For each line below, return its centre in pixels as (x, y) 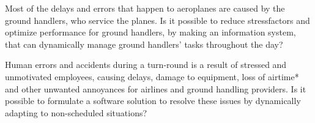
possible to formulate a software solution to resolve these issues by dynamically (153, 101)
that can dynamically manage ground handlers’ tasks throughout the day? (144, 44)
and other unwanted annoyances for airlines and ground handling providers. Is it (156, 88)
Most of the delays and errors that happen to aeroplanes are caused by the (145, 8)
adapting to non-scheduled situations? (76, 112)
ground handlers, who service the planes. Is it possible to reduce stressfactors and (157, 20)
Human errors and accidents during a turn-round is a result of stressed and (146, 65)
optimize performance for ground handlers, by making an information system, (150, 32)
